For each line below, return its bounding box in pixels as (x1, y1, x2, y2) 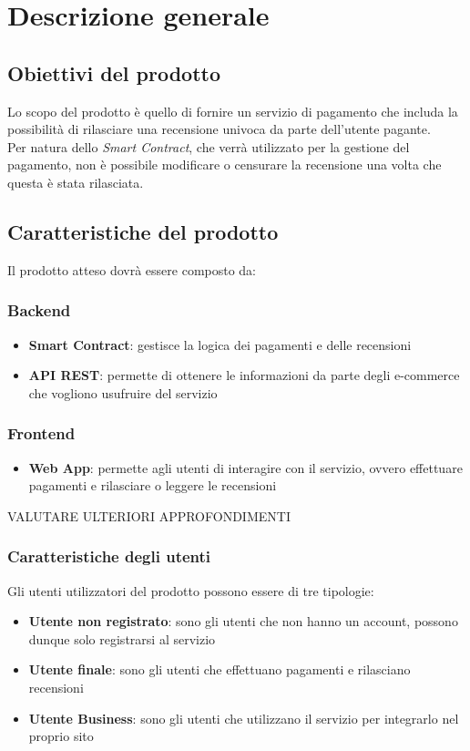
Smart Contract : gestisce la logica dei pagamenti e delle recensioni (28, 334, 412, 354)
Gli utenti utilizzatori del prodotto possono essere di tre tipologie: (7, 581, 374, 600)
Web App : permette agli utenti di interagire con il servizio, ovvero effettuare (28, 458, 463, 477)
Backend (7, 299, 71, 322)
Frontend (7, 422, 76, 445)
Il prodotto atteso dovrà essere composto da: (7, 260, 257, 279)
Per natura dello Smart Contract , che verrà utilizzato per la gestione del (7, 137, 410, 156)
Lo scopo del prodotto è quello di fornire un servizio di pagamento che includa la (7, 101, 458, 120)
